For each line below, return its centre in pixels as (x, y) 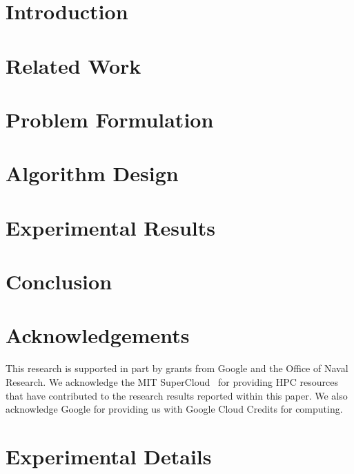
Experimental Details (109, 456)
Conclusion (59, 281)
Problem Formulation (110, 119)
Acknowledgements (98, 335)
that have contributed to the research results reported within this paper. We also (177, 395)
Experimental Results (110, 227)
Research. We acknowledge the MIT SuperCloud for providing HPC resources (172, 381)
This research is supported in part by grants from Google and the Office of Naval (177, 368)
